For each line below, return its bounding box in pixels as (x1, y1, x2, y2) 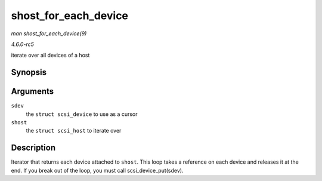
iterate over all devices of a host (11, 51, 90, 59)
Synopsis (11, 68, 47, 78)
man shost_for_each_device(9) (11, 30, 87, 37)
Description (11, 143, 56, 153)
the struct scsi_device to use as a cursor (26, 111, 138, 118)
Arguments (11, 87, 54, 97)
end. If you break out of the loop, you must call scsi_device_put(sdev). (11, 167, 184, 174)
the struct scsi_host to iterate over (26, 127, 122, 134)
